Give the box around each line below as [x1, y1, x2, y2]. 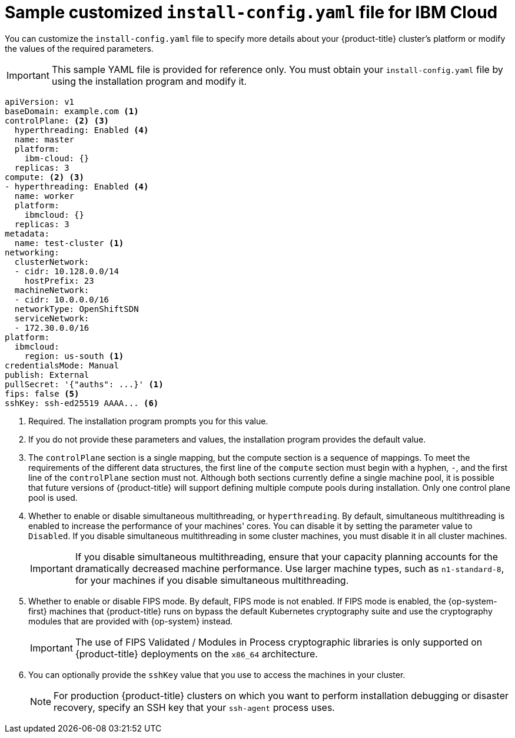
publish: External [5, 370, 89, 380]
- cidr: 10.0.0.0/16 [14, 294, 109, 304]
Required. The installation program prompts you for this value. [28, 415, 268, 426]
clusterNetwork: [14, 257, 89, 267]
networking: [5, 247, 59, 257]
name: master [14, 134, 75, 144]
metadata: [5, 228, 49, 238]
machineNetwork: [14, 285, 89, 295]
